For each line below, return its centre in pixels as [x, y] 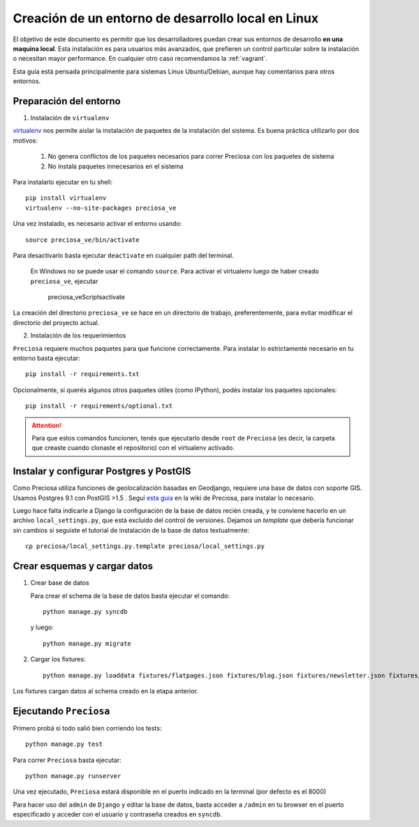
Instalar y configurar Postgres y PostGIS [102, 472]
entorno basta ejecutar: [46, 358]
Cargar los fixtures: [58, 659]
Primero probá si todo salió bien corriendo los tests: [87, 728]
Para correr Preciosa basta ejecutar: [67, 760]
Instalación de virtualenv [70, 118]
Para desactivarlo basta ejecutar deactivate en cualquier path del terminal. [123, 255]
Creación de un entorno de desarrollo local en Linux [166, 18]
